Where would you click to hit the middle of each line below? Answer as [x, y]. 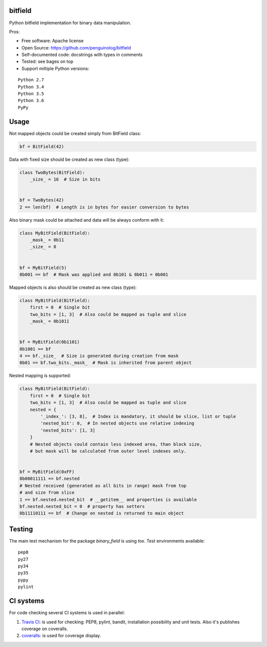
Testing [21, 529]
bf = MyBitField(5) [43, 268]
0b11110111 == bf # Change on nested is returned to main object [102, 513]
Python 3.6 [31, 101]
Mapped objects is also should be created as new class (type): [73, 287]
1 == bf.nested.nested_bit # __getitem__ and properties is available [108, 499]
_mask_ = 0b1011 [49, 321]
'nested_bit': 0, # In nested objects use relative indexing [117, 423]
